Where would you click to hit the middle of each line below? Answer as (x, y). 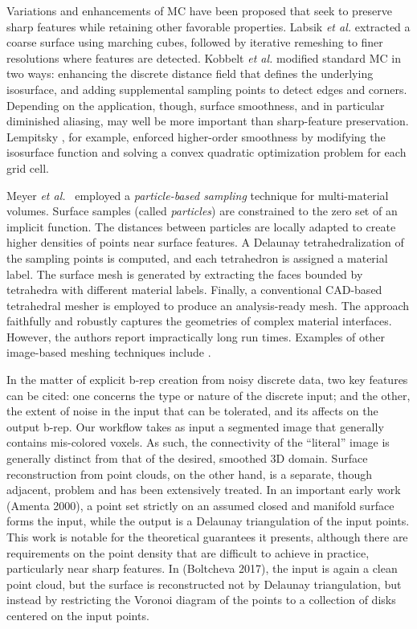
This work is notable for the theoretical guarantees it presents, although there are (207, 537)
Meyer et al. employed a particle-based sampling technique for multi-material (198, 195)
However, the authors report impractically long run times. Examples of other (196, 336)
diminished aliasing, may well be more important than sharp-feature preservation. (208, 121)
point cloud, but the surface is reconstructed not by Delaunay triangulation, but (204, 584)
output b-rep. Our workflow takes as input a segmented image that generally (195, 426)
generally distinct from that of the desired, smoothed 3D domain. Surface (187, 458)
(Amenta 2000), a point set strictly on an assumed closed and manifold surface (200, 505)
